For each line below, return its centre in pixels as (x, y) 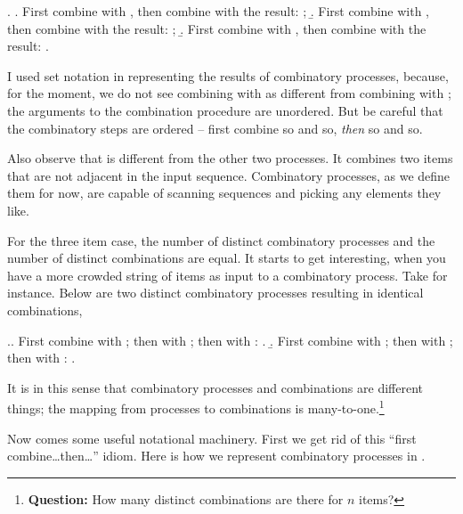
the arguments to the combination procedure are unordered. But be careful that (225, 110)
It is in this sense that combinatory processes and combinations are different (215, 387)
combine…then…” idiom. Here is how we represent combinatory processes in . (216, 456)
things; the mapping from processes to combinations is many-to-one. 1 (196, 407)
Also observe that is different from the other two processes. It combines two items (230, 158)
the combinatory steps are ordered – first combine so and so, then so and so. (215, 128)
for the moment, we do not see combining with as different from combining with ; (229, 93)
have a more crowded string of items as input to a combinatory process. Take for (227, 275)
